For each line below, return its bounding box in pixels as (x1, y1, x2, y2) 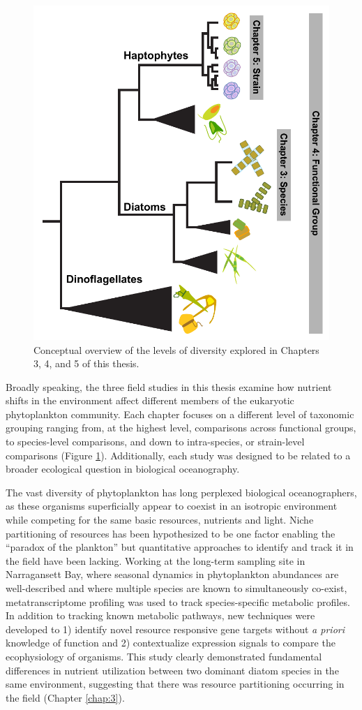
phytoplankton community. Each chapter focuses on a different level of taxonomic (6, 406, 354, 421)
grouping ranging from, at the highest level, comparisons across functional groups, (6, 420, 356, 435)
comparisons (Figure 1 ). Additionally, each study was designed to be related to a (6, 448, 351, 462)
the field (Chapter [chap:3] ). (6, 690, 125, 704)
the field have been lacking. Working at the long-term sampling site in (6, 553, 306, 568)
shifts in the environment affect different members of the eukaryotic (6, 393, 294, 408)
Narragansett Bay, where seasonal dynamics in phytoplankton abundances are (6, 567, 339, 582)
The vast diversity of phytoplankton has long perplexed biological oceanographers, (6, 485, 357, 499)
